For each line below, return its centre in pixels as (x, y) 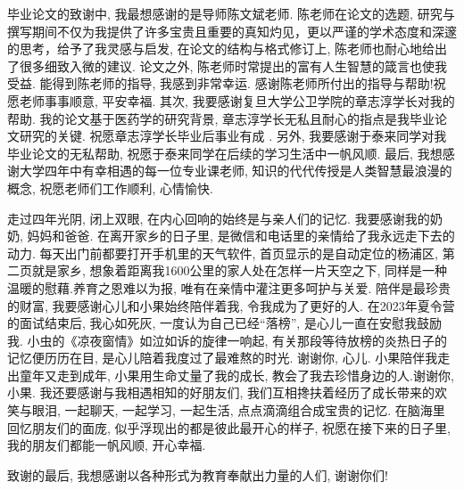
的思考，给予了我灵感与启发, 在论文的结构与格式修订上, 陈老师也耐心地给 (221, 49)
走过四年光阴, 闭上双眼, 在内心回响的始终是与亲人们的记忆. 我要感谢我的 (219, 218)
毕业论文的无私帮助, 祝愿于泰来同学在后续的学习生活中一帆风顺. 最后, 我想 (225, 153)
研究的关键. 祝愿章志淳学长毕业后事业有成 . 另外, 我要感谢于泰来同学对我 (233, 136)
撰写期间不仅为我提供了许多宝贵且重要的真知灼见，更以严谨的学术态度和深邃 (232, 31)
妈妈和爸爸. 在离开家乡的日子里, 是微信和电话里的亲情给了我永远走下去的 (241, 236)
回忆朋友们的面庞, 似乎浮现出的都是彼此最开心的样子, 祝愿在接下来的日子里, (229, 427)
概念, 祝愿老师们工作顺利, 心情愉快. (110, 188)
